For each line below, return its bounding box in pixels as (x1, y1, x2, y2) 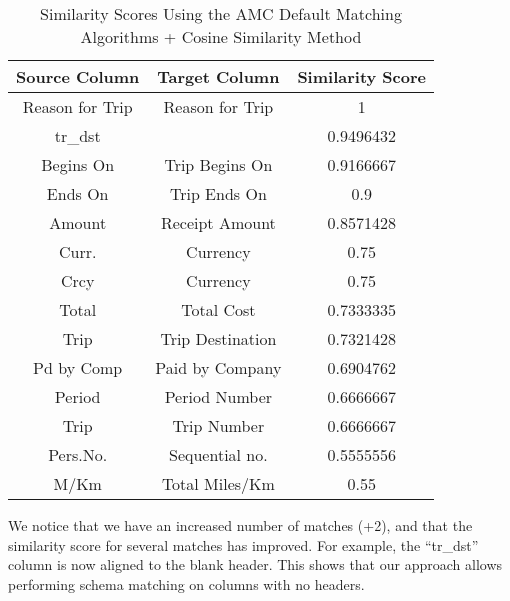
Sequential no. (169, 443, 268, 466)
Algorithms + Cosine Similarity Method (80, 25, 362, 48)
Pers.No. (48, 443, 108, 466)
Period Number (164, 385, 273, 408)
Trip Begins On (164, 153, 273, 176)
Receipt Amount (160, 211, 276, 234)
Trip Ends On (169, 182, 267, 205)
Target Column (157, 65, 280, 88)
